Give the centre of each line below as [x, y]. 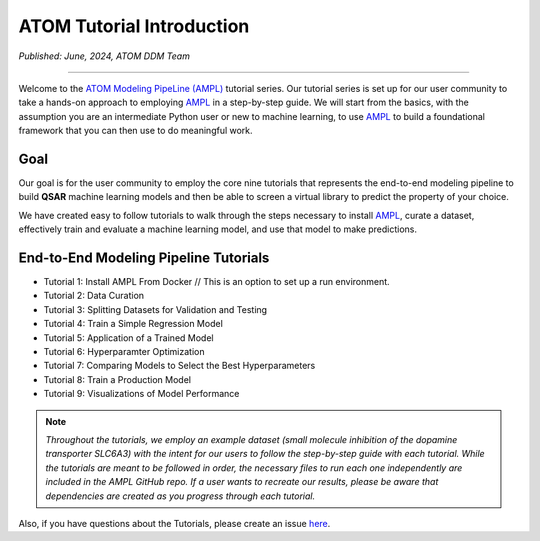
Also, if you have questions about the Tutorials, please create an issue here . [174, 523]
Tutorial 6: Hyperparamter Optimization [124, 352]
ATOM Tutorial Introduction [134, 26]
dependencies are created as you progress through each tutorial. [180, 496]
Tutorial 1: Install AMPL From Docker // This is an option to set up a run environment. [216, 282]
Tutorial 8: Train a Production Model [117, 379]
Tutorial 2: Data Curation [94, 296]
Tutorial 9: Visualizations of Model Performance [141, 394]
